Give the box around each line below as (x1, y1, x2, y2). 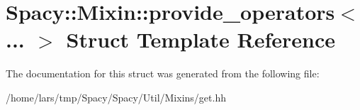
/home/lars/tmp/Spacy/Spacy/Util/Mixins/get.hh (6, 89, 226, 104)
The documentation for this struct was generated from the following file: (6, 66, 320, 81)
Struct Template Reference (66, 25, 335, 54)
